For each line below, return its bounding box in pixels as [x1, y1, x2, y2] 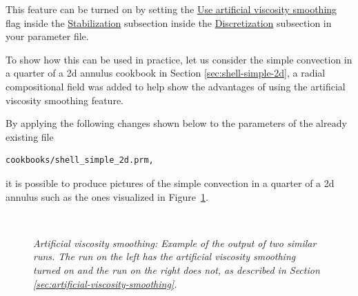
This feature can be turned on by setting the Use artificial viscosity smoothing [6, 2, 337, 16]
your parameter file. [6, 29, 89, 43]
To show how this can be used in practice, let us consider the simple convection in [6, 52, 352, 66]
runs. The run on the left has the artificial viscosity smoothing [33, 249, 296, 264]
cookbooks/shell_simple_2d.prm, [6, 155, 154, 166]
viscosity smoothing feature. [6, 92, 123, 107]
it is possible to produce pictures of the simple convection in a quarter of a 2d [6, 175, 335, 190]
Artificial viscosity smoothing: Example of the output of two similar [33, 235, 317, 250]
